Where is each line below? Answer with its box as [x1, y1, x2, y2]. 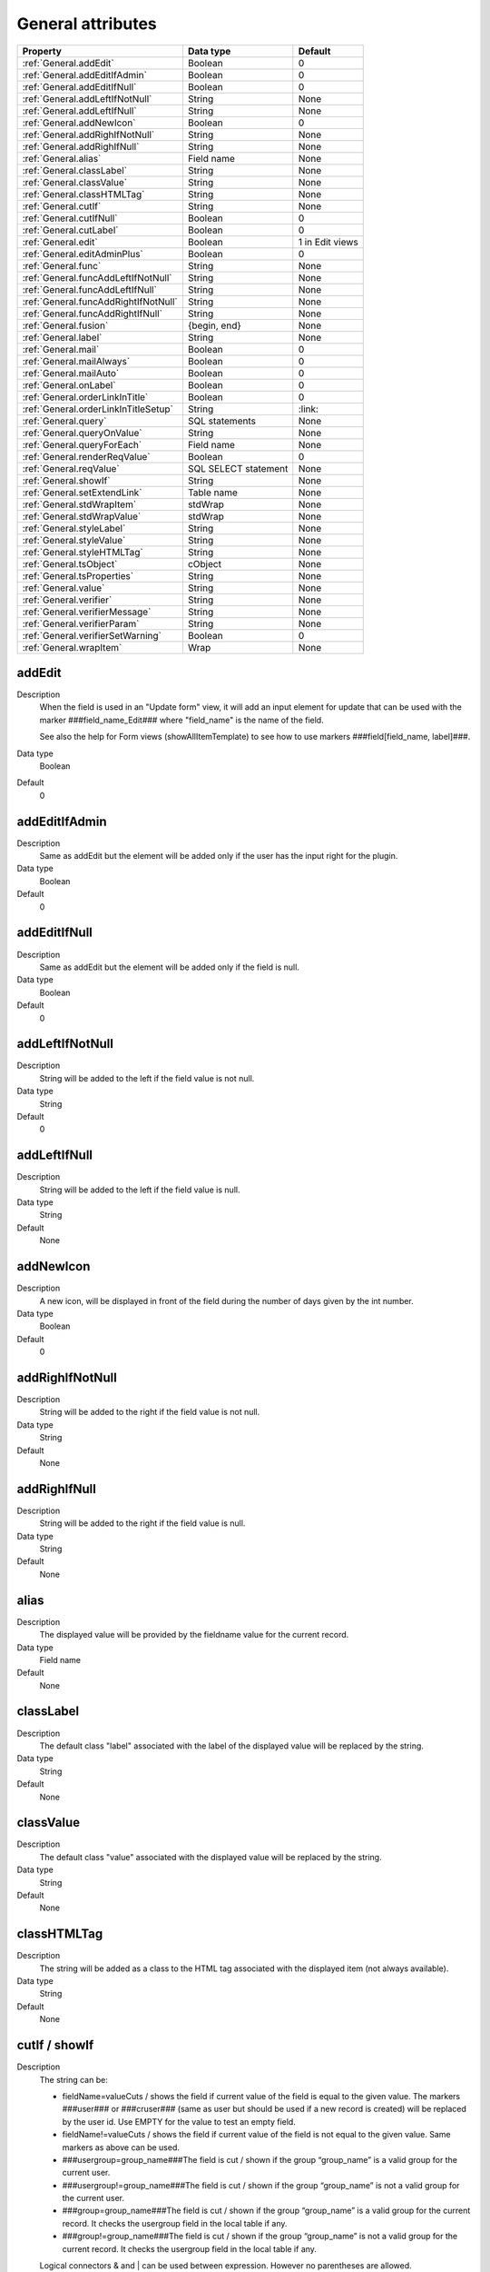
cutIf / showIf [16, 2038, 94, 2053]
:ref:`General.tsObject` [22, 557, 118, 570]
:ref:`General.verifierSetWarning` [22, 629, 162, 642]
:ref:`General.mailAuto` [22, 366, 120, 379]
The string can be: [39, 2074, 108, 2085]
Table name [187, 486, 238, 499]
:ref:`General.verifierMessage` [22, 605, 152, 618]
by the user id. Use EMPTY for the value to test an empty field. [62, 2116, 297, 2127]
